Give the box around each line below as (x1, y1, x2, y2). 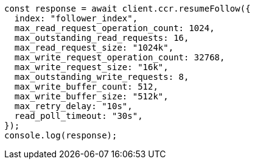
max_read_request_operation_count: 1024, (14, 23, 215, 33)
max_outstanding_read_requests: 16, (14, 33, 189, 43)
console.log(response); (4, 130, 117, 140)
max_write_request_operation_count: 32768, (14, 52, 225, 62)
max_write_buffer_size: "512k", (14, 91, 169, 101)
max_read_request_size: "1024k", (14, 43, 174, 52)
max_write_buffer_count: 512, (14, 82, 158, 91)
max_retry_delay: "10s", (14, 101, 133, 111)
